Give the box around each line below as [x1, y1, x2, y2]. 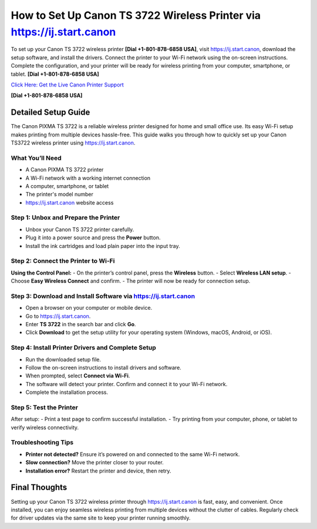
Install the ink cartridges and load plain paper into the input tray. [25, 242, 180, 249]
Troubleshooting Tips [11, 438, 74, 447]
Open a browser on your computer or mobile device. [25, 304, 153, 312]
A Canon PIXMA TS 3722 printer [25, 166, 104, 173]
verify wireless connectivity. [11, 424, 79, 431]
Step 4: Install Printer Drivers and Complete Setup [11, 344, 156, 352]
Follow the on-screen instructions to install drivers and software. [25, 364, 181, 371]
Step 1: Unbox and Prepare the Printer [11, 213, 120, 222]
